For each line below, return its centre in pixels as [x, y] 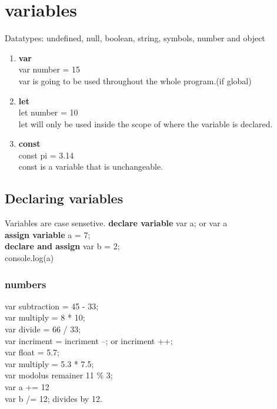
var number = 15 [49, 69]
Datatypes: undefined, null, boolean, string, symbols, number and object [135, 38]
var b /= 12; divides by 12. [54, 398]
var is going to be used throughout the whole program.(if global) [135, 80]
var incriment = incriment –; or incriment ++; [89, 340]
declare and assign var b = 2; [62, 246]
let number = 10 [48, 112]
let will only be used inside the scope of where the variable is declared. [146, 123]
